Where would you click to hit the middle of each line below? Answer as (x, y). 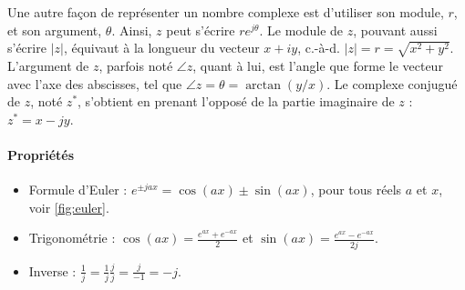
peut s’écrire (201, 30)
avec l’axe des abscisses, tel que (95, 83)
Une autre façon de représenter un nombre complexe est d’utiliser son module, (226, 12)
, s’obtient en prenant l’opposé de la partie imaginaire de (236, 101)
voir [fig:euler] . (69, 207)
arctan (263, 85)
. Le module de (301, 30)
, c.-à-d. (319, 48)
